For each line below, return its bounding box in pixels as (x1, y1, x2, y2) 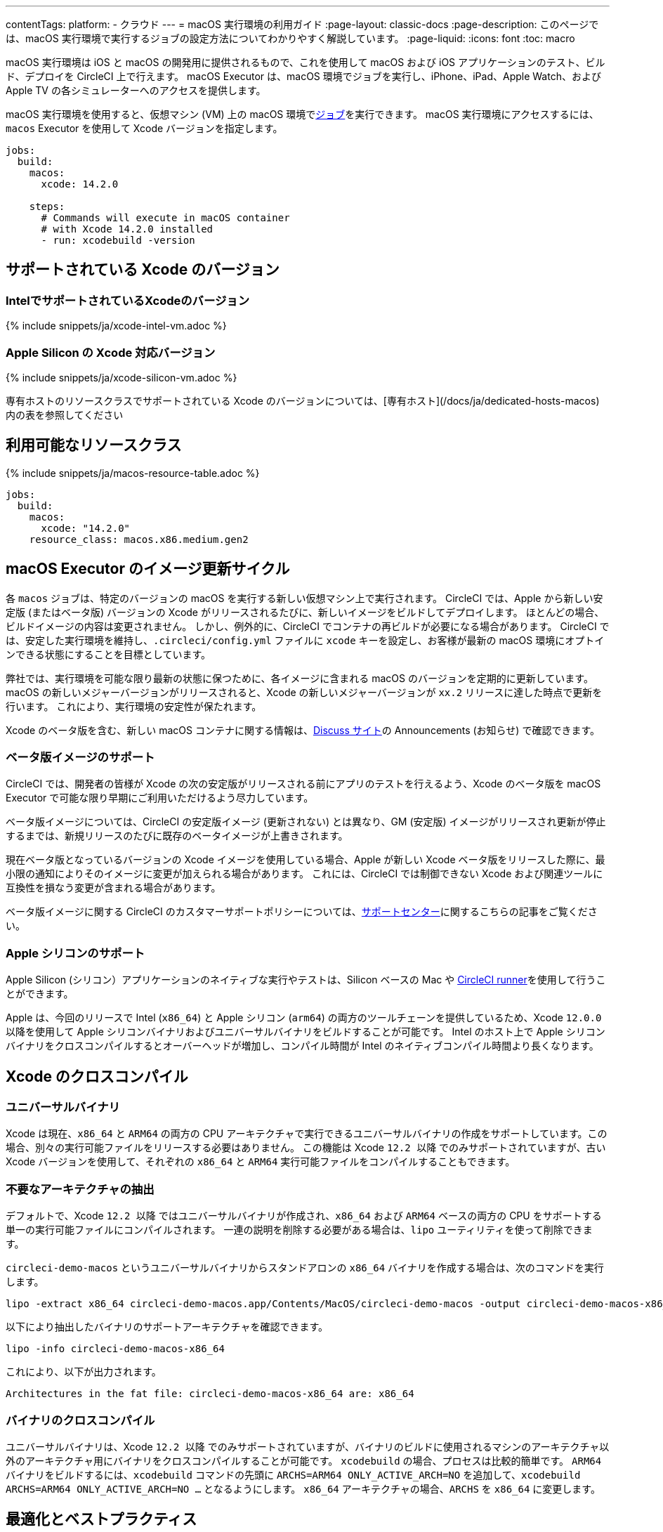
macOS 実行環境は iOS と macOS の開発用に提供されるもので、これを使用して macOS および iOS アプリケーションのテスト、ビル (6, 56, 605, 68)
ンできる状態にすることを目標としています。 (6, 648, 211, 660)
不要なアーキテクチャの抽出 (6, 1181, 155, 1196)
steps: (29, 201, 65, 212)
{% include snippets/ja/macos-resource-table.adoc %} (6, 466, 260, 479)
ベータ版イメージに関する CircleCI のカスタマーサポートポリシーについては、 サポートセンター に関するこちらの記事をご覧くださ (6, 905, 598, 918)
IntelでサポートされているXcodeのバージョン (6, 293, 250, 308)
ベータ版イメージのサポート (6, 750, 155, 765)
